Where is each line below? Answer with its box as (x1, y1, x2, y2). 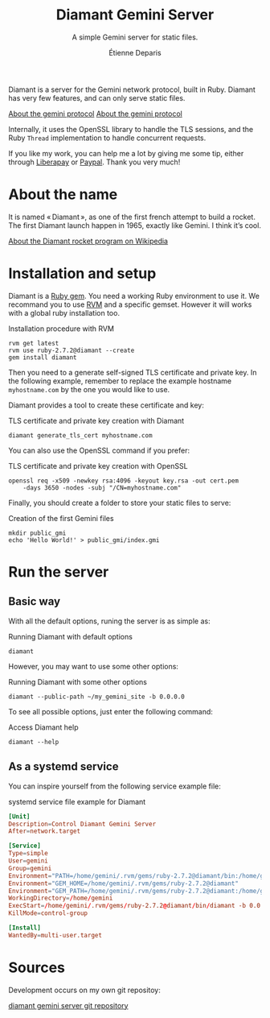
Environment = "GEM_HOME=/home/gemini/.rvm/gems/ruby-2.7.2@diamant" (8, 879, 239, 888)
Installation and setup (8, 264, 157, 283)
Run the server (8, 563, 109, 581)
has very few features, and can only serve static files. (8, 93, 186, 102)
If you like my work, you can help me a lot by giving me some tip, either (8, 148, 244, 158)
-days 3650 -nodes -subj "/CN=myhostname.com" (22, 483, 182, 492)
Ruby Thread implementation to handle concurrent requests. (8, 133, 207, 143)
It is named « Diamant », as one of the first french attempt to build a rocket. (8, 212, 256, 221)
